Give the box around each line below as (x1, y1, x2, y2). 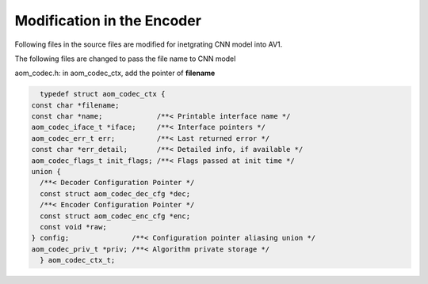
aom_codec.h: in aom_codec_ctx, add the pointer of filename (14, 68, 216, 78)
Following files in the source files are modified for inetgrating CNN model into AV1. (14, 40, 283, 49)
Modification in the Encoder (14, 12, 202, 29)
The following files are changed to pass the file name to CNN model (14, 54, 236, 63)
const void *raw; (40, 222, 107, 231)
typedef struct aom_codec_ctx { (40, 89, 166, 99)
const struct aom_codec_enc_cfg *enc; (40, 211, 190, 221)
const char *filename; (31, 100, 120, 110)
